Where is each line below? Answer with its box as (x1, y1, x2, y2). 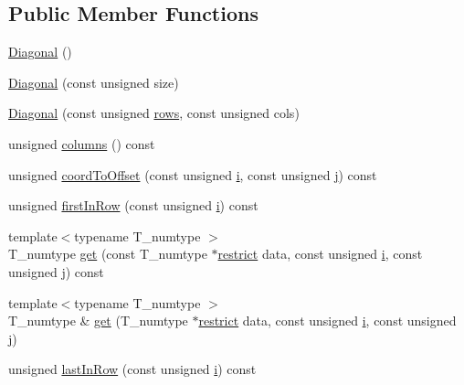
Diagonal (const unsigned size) (8, 72, 179, 91)
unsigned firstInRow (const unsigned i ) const (8, 196, 258, 215)
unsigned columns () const (8, 134, 155, 153)
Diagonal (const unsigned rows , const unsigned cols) (8, 103, 300, 123)
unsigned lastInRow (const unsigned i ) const (8, 359, 257, 379)
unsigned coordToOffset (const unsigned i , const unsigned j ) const (8, 165, 377, 184)
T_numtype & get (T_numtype (8, 311, 188, 330)
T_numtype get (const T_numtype (8, 244, 207, 263)
